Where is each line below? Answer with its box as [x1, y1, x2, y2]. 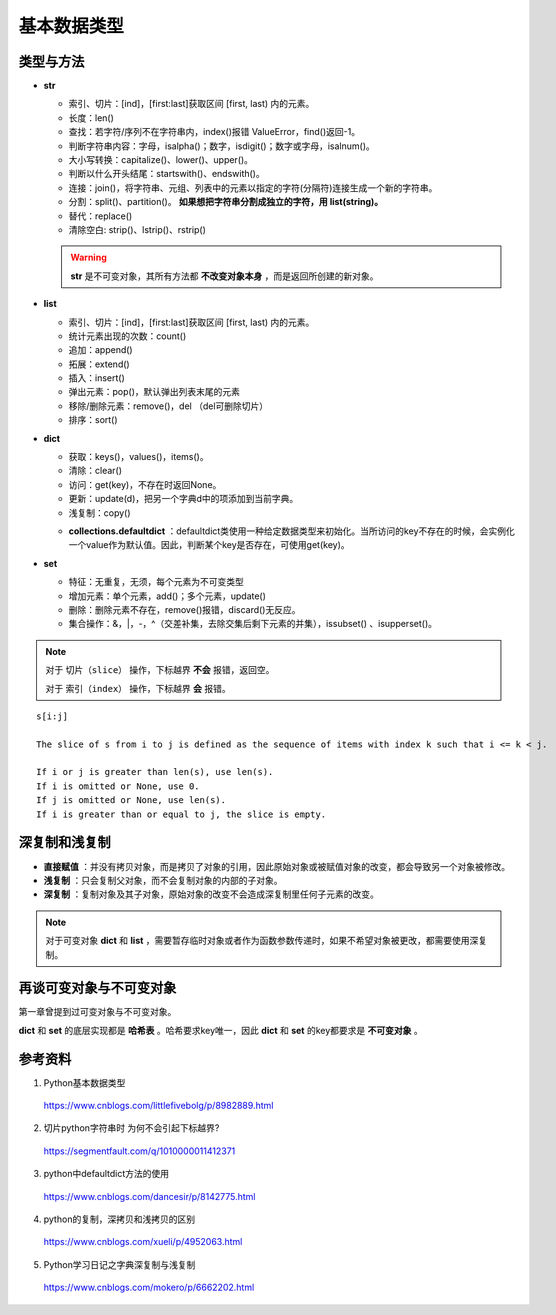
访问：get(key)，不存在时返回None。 [68, 478, 222, 490]
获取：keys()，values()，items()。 [68, 451, 209, 463]
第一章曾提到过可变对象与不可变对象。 [18, 1006, 177, 1018]
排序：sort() [68, 414, 119, 426]
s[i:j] [36, 710, 69, 722]
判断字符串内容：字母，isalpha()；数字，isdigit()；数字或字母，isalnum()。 [68, 140, 375, 152]
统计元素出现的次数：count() [68, 330, 187, 342]
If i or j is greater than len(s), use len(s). [36, 766, 274, 778]
